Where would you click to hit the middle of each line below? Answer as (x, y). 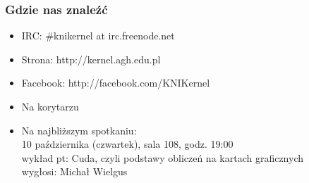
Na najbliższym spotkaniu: (79, 130)
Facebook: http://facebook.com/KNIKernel (116, 83)
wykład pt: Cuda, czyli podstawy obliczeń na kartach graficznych (163, 157)
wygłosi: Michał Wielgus (74, 171)
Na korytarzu (50, 106)
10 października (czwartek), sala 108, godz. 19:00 (127, 144)
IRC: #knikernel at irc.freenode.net (98, 36)
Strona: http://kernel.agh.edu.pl (91, 59)
